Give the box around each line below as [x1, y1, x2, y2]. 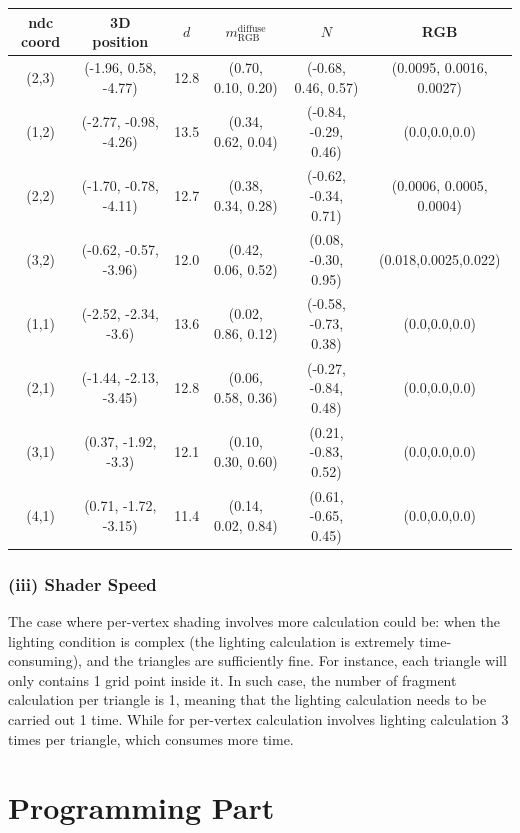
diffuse [237, 24, 266, 35]
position [92, 31, 149, 52]
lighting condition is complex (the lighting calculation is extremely [8, 630, 415, 651]
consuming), [8, 650, 82, 671]
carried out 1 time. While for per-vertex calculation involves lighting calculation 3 [8, 709, 509, 730]
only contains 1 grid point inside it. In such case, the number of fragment [8, 669, 457, 690]
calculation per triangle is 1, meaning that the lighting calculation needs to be [8, 689, 487, 710]
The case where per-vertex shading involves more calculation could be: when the [8, 611, 500, 632]
